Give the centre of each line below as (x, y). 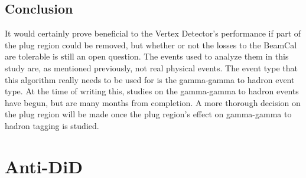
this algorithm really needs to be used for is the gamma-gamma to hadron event (150, 79)
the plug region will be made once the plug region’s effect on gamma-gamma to (148, 114)
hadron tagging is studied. (52, 125)
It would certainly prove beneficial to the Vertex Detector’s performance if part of (153, 33)
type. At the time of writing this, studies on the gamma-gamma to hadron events (152, 91)
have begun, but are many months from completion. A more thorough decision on (153, 102)
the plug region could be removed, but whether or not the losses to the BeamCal (151, 44)
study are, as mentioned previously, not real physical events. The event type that (151, 67)
